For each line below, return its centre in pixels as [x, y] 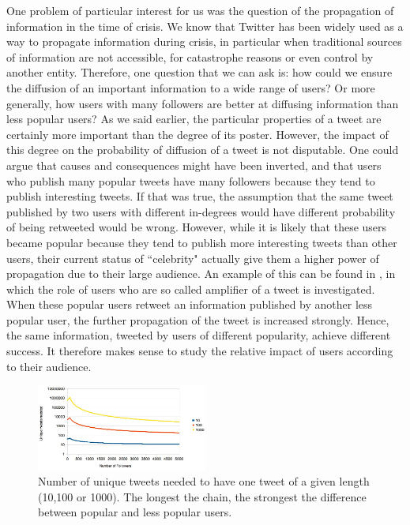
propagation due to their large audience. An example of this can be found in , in [201, 274]
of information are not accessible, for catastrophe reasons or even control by [190, 56]
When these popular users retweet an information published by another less [190, 304]
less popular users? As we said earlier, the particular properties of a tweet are [194, 119]
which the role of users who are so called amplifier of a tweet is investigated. [191, 289]
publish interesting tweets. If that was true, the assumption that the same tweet [200, 196]
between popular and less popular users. [135, 512]
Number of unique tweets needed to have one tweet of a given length [204, 480]
